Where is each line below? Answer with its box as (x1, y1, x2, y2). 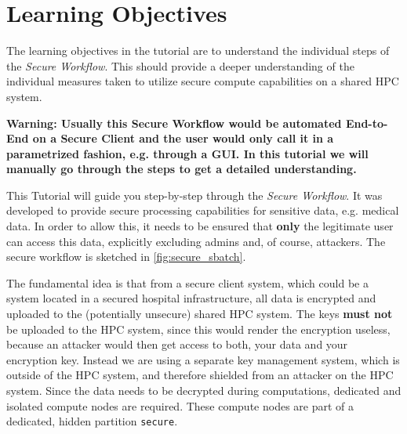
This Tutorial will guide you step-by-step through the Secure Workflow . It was (6, 186, 383, 203)
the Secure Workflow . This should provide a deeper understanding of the (6, 57, 354, 74)
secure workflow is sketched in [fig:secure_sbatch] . (6, 248, 246, 265)
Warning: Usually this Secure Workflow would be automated (6, 114, 342, 131)
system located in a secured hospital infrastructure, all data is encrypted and (6, 290, 376, 306)
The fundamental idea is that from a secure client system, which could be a (6, 274, 369, 291)
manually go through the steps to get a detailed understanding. (6, 161, 357, 177)
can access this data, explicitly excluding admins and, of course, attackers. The (6, 233, 386, 249)
